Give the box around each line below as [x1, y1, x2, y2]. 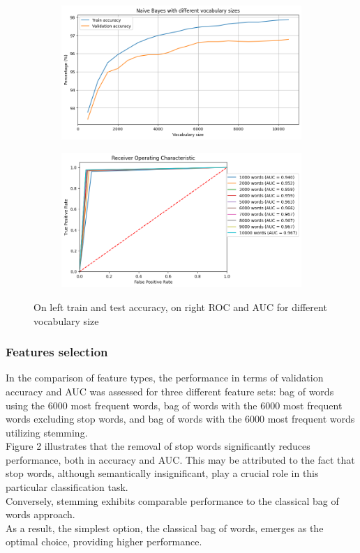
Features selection [6, 343, 108, 361]
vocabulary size [33, 313, 99, 328]
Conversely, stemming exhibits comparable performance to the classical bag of [6, 493, 339, 508]
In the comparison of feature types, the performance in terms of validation [6, 370, 324, 385]
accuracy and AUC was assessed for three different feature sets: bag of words [6, 384, 334, 398]
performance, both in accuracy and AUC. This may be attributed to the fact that [6, 452, 355, 467]
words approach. [6, 507, 75, 522]
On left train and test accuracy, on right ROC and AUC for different [33, 299, 327, 314]
